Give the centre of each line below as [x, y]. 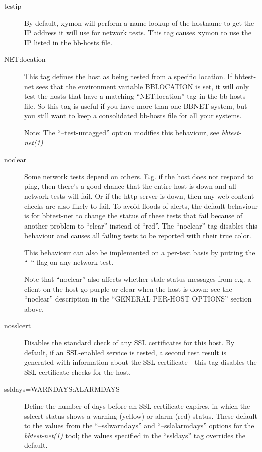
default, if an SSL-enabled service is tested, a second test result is [125, 352]
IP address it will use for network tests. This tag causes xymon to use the [138, 32]
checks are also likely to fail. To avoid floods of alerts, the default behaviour [141, 206]
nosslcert [18, 325]
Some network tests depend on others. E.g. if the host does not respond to [139, 176]
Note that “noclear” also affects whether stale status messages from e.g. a [138, 279]
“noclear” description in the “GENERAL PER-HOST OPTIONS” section [138, 299]
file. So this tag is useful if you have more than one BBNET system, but [136, 105]
